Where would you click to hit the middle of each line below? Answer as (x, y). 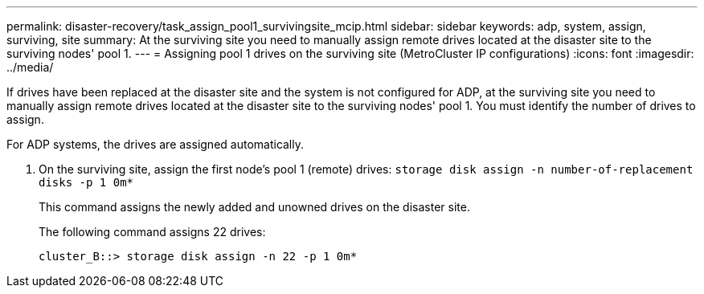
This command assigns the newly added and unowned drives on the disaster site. (254, 207)
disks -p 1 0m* (86, 182)
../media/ (30, 67)
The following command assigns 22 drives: (152, 232)
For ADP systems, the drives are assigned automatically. (156, 144)
